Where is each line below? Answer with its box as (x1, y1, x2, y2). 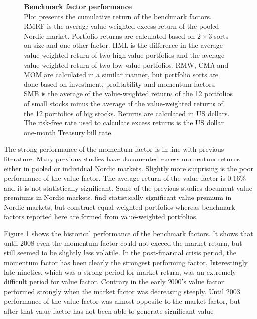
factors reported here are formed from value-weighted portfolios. (4, 211, 198, 222)
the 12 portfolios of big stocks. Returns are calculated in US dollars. (24, 108, 230, 118)
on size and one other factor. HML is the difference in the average (24, 40, 223, 50)
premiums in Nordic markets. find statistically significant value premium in (4, 192, 232, 202)
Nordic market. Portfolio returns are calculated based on (24, 30, 195, 40)
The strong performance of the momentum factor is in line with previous (4, 144, 224, 154)
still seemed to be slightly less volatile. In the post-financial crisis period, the (4, 247, 237, 258)
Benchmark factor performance (24, 1, 132, 11)
